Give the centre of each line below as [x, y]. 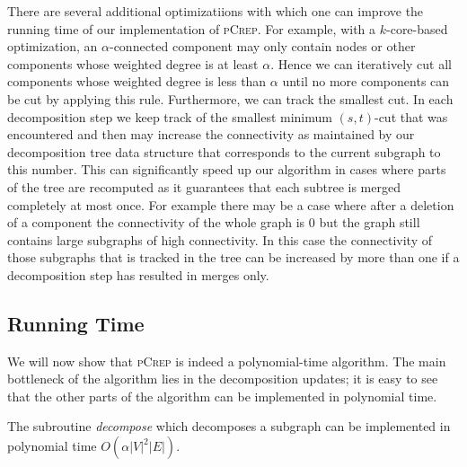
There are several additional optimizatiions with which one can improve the [216, 11]
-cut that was [411, 116]
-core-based [417, 28]
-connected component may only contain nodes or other [262, 46]
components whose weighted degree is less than [137, 81]
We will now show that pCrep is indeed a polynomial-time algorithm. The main [227, 361]
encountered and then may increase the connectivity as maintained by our [211, 134]
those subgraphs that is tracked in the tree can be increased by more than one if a [233, 257]
